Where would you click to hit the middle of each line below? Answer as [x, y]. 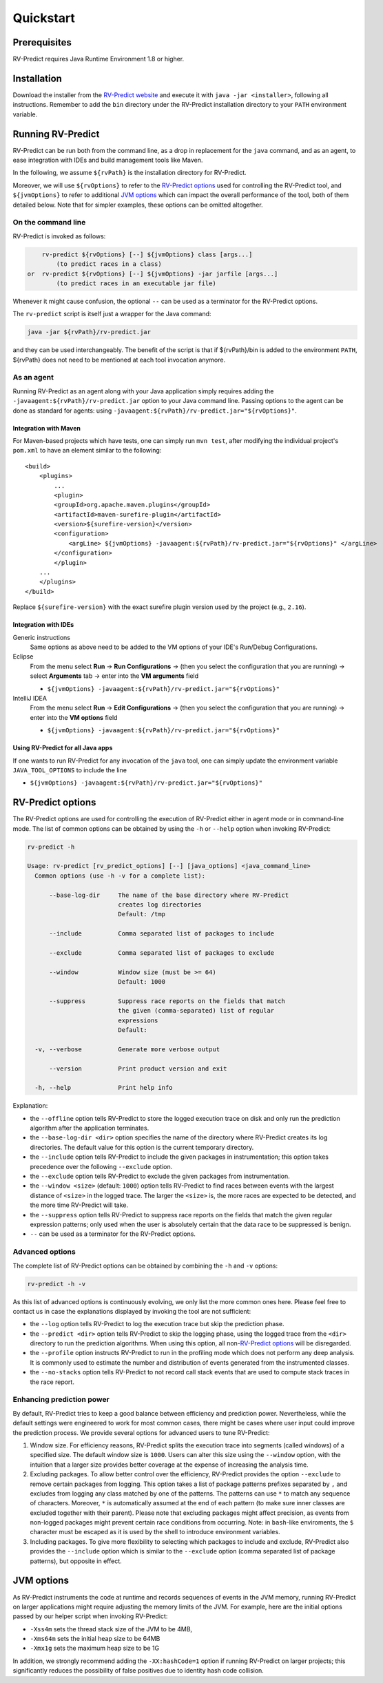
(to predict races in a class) [109, 264]
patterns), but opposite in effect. [76, 1561]
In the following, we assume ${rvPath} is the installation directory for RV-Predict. [130, 173]
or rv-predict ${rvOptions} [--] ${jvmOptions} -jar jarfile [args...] [153, 273]
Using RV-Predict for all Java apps [63, 748]
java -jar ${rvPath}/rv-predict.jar [89, 332]
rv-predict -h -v [56, 1284]
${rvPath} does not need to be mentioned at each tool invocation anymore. [119, 360]
